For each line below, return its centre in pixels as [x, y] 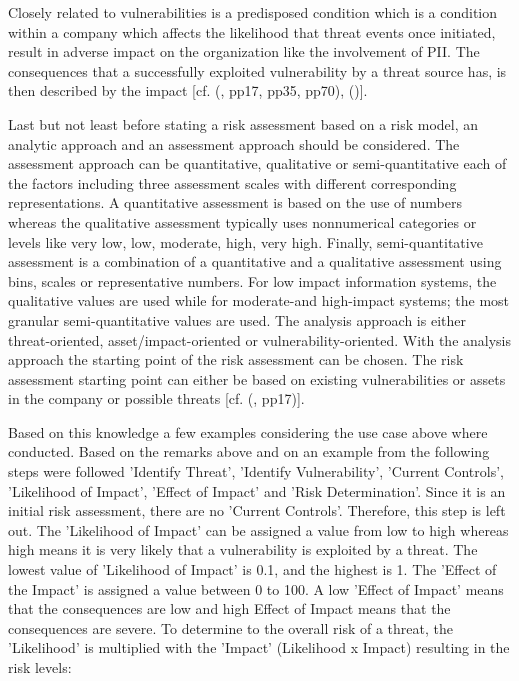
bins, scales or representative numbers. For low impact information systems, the [252, 280]
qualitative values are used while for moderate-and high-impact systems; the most [259, 300]
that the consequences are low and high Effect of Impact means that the [229, 608]
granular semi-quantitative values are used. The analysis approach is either [237, 319]
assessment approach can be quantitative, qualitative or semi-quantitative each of [257, 163]
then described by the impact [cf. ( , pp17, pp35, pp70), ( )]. [188, 90]
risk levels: [40, 667]
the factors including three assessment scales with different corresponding [232, 182]
